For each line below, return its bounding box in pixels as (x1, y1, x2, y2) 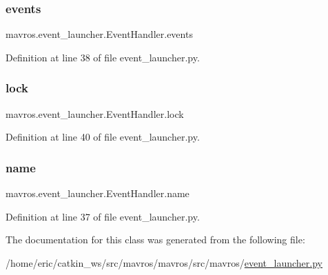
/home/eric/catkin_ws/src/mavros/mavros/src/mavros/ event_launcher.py (6, 255, 322, 269)
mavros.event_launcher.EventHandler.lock (6, 106, 184, 121)
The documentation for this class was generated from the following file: (6, 232, 305, 247)
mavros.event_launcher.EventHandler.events (6, 27, 193, 41)
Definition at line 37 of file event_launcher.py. (6, 209, 200, 223)
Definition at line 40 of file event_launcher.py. (6, 130, 200, 144)
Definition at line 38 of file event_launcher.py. (6, 50, 200, 64)
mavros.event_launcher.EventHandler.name (6, 186, 189, 201)
